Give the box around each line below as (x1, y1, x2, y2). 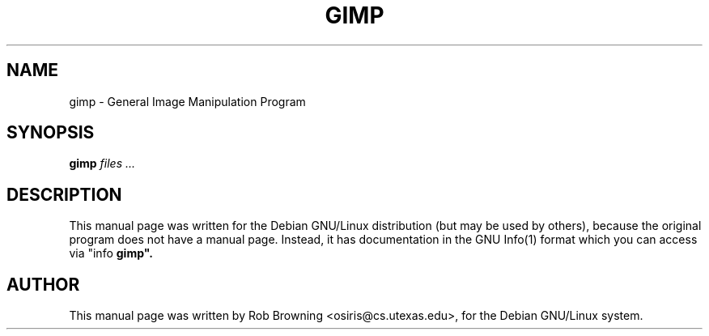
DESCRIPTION (6, 184, 122, 205)
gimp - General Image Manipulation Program (69, 94, 306, 108)
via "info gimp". (69, 246, 153, 261)
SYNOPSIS (6, 122, 95, 143)
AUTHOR (6, 274, 80, 295)
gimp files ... (69, 156, 136, 171)
